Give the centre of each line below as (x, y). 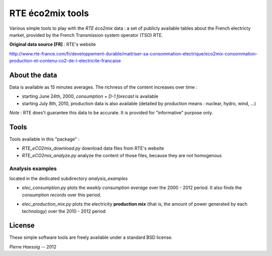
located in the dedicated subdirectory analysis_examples (69, 178)
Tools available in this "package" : (45, 139)
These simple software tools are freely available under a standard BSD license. (91, 237)
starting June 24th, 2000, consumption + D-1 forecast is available (90, 96)
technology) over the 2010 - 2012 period (64, 211)
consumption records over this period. (62, 195)
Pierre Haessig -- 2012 (33, 246)
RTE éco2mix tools (49, 13)
